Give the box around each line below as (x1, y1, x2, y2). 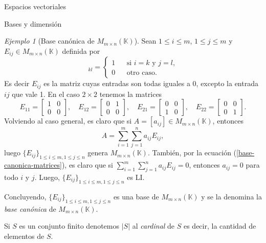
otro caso (126, 69, 155, 77)
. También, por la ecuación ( (147, 147, 237, 158)
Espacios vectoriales (4, 1, 66, 11)
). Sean (134, 35, 157, 46)
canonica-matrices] (4, 159, 62, 170)
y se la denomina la (201, 191, 262, 201)
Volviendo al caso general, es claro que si (4, 115, 132, 126)
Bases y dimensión (4, 18, 62, 29)
